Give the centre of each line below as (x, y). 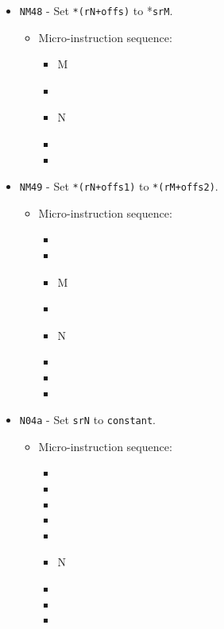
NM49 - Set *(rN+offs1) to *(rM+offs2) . (119, 186)
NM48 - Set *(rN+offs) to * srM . (96, 10)
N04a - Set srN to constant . (87, 420)
